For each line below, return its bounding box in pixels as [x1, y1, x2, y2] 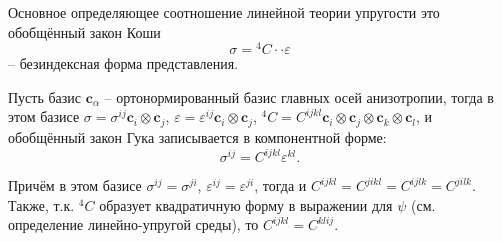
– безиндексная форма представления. [8, 53, 239, 74]
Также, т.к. [8, 194, 75, 215]
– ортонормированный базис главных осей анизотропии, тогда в [104, 86, 494, 107]
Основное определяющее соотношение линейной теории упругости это [8, 2, 440, 22]
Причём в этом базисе [8, 175, 142, 195]
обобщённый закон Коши [8, 21, 161, 42]
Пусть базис [8, 86, 82, 107]
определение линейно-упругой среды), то [8, 214, 259, 235]
